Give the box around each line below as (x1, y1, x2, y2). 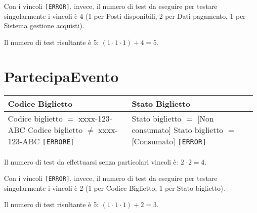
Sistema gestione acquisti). (4, 20, 85, 31)
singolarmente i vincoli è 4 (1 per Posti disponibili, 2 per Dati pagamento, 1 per (4, 10, 246, 21)
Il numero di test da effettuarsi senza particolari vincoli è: (4, 156, 178, 167)
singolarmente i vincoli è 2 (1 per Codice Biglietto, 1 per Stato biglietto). (4, 182, 225, 193)
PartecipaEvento (4, 66, 119, 86)
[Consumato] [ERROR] (131, 135, 207, 147)
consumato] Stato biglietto (131, 124, 223, 135)
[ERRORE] (42, 137, 75, 146)
